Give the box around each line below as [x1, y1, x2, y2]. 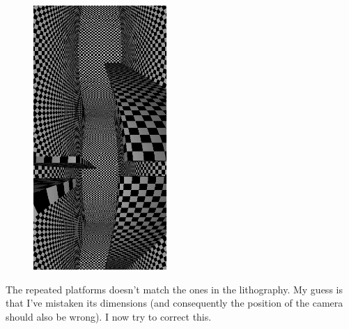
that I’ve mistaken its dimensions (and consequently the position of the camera [6, 295, 343, 310]
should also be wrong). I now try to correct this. [6, 309, 212, 323]
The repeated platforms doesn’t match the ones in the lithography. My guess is [6, 282, 343, 296]
